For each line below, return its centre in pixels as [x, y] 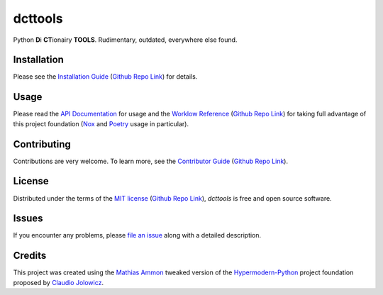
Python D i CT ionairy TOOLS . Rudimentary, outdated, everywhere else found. [125, 40]
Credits [30, 256]
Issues [28, 219]
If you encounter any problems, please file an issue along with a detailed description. [137, 235]
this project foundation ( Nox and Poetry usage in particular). [101, 123]
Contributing [42, 144]
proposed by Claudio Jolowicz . [59, 282]
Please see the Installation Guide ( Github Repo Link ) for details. [105, 77]
